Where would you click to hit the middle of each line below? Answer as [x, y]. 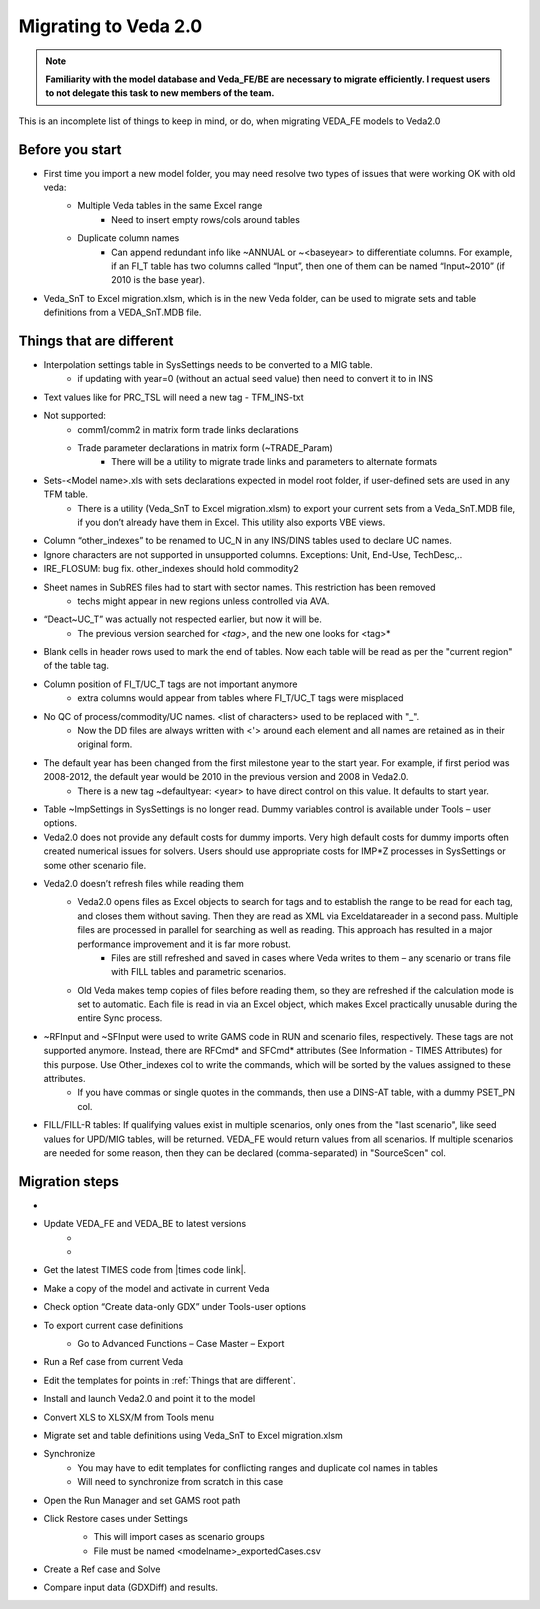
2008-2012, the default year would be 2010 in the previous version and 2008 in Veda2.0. [226, 777]
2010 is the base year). [158, 280]
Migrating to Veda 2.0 [110, 26]
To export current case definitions [113, 1325]
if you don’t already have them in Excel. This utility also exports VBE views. [231, 522]
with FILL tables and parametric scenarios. [199, 972]
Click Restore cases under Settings [116, 1518]
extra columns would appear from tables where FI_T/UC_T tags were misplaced [240, 698]
